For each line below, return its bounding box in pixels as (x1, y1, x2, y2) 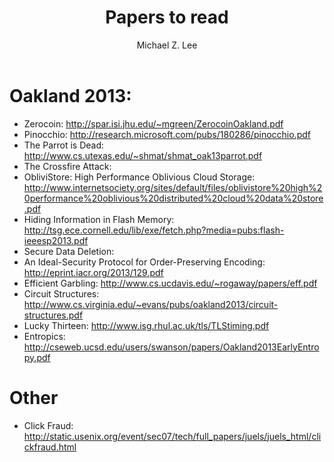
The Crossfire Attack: (23, 160, 112, 172)
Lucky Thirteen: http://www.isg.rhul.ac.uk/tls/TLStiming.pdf (23, 319, 270, 331)
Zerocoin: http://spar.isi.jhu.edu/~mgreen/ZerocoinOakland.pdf (23, 117, 284, 130)
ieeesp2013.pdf (23, 234, 89, 246)
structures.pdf (23, 309, 84, 321)
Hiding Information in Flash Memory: (23, 213, 175, 225)
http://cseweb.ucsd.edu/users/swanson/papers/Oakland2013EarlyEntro (23, 341, 320, 353)
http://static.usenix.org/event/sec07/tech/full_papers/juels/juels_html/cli (23, 430, 322, 442)
